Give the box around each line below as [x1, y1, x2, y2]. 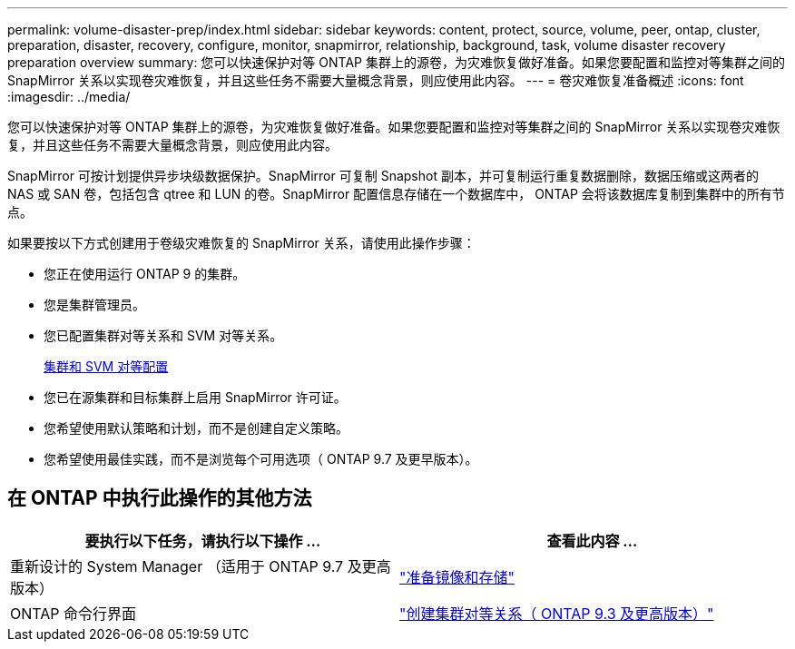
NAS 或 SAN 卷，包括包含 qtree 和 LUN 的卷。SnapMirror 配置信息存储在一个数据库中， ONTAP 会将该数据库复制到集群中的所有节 [7, 186, 785, 202]
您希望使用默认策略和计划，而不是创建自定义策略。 [44, 420, 348, 436]
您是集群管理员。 [44, 297, 145, 312]
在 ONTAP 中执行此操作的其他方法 [7, 487, 312, 510]
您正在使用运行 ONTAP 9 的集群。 [44, 266, 246, 281]
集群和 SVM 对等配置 [44, 359, 169, 374]
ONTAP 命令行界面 [10, 604, 137, 623]
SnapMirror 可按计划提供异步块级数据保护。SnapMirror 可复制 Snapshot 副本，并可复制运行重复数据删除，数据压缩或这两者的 [7, 168, 759, 183]
